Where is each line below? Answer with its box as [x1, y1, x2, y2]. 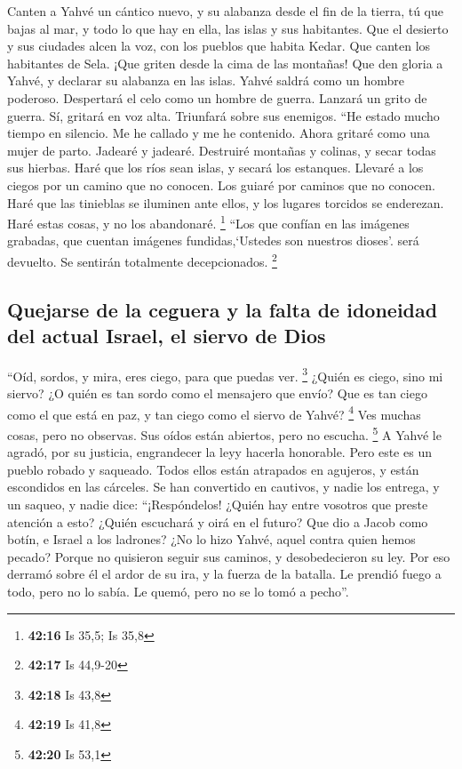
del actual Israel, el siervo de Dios [7, 322, 326, 348]
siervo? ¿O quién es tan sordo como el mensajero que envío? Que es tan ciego [7, 384, 427, 403]
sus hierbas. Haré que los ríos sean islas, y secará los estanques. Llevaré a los [7, 158, 424, 177]
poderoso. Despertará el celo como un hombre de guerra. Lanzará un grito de [7, 88, 427, 107]
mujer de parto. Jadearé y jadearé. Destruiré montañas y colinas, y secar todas [7, 140, 436, 159]
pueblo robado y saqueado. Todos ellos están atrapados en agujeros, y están [7, 460, 419, 478]
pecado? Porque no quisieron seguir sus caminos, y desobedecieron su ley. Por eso [7, 547, 450, 565]
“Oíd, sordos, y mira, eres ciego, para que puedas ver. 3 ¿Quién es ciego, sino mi [7, 364, 443, 385]
